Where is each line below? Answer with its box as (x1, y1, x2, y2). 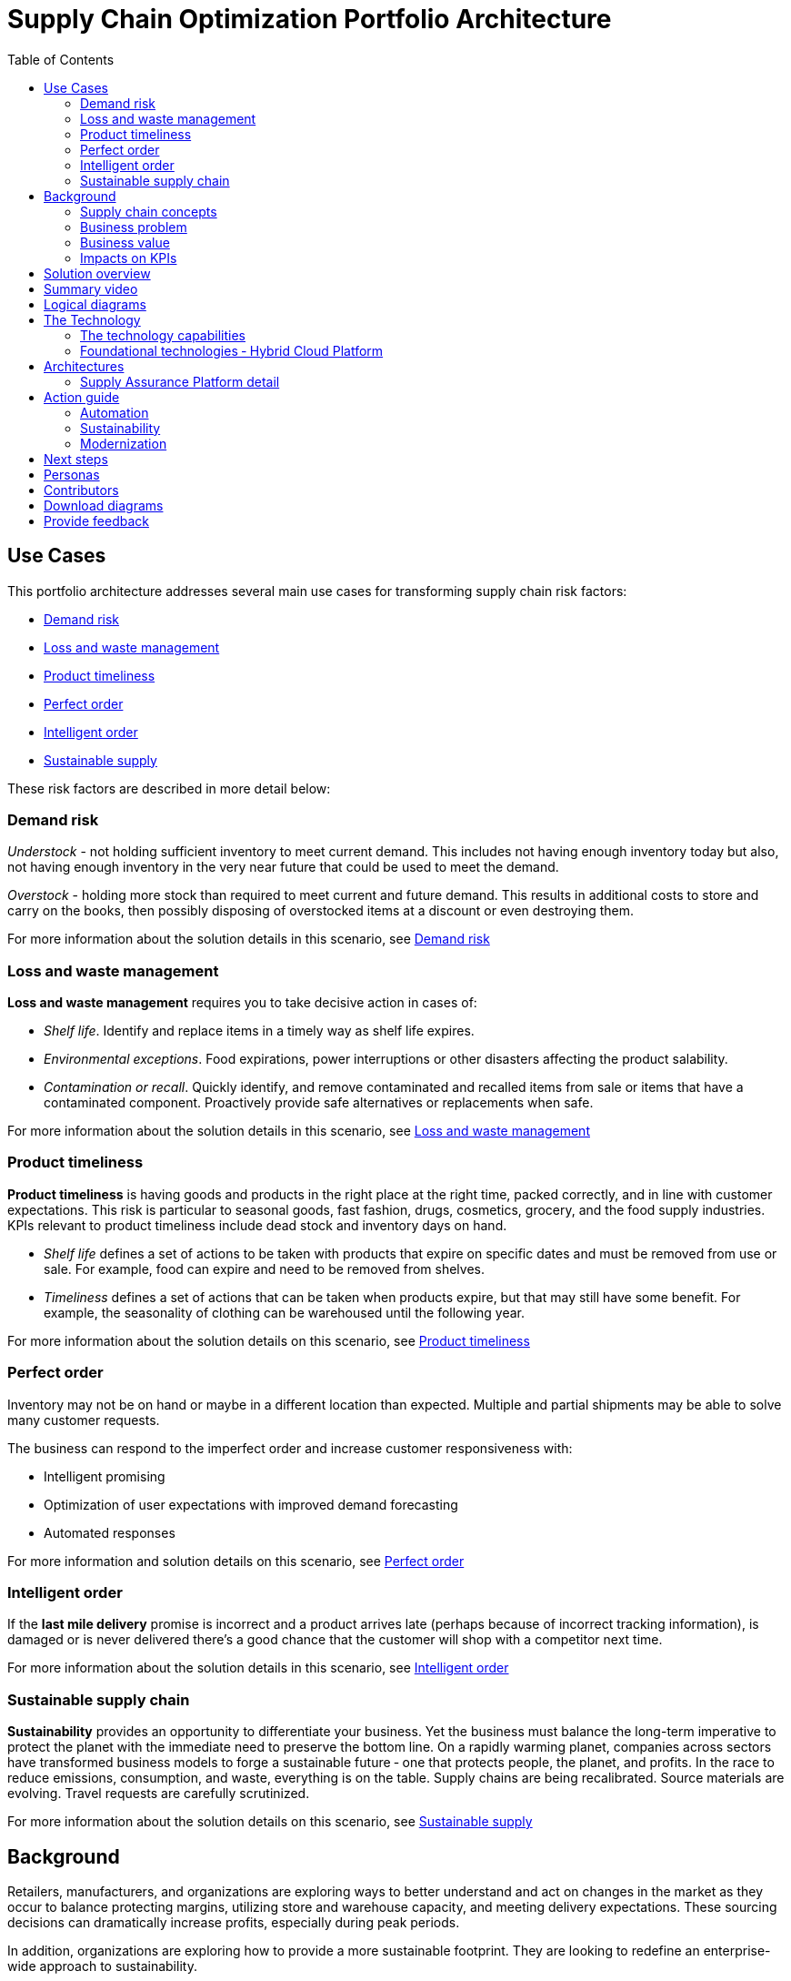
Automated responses (44, 1524, 175, 1541)
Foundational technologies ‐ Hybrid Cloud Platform (80, 342, 384, 359)
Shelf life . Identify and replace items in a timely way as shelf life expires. (44, 1023, 475, 1039)
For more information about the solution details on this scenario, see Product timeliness (7, 1332, 530, 1349)
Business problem (80, 218, 187, 235)
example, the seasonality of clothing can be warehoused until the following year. (44, 1304, 526, 1320)
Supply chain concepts (80, 203, 217, 219)
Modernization (80, 435, 167, 451)
